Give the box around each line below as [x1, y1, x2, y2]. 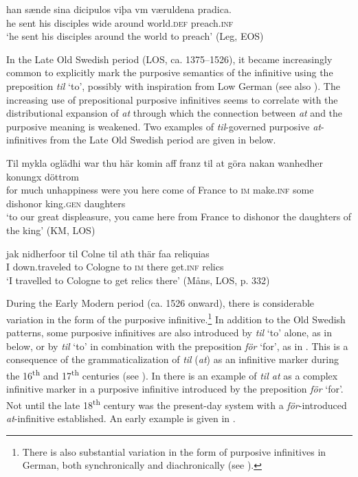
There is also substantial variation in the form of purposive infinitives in [22, 444, 326, 458]
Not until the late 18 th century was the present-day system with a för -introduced [6, 395, 347, 412]
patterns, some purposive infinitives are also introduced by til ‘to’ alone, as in [6, 325, 333, 340]
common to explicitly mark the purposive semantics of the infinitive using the [6, 65, 333, 80]
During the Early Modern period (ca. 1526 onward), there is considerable [6, 296, 315, 310]
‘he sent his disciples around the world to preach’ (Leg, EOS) [6, 29, 264, 43]
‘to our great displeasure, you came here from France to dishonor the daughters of [6, 209, 352, 224]
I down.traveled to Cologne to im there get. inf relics [6, 259, 224, 274]
